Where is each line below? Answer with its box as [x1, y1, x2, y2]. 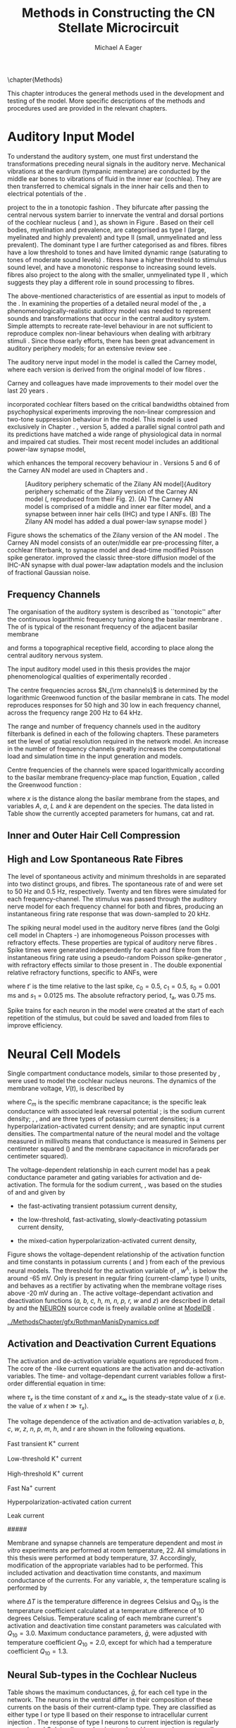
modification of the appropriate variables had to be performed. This [7, 1561, 204, 1569]
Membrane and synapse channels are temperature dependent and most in [7, 1538, 223, 1547]
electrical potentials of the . [7, 189, 87, 198]
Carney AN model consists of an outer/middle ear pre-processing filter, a [7, 538, 219, 547]
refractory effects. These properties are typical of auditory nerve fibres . [7, 938, 217, 946]
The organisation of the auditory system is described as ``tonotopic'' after [7, 607, 221, 616]
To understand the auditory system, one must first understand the [7, 152, 199, 160]
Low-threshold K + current [7, 1453, 82, 1463]
